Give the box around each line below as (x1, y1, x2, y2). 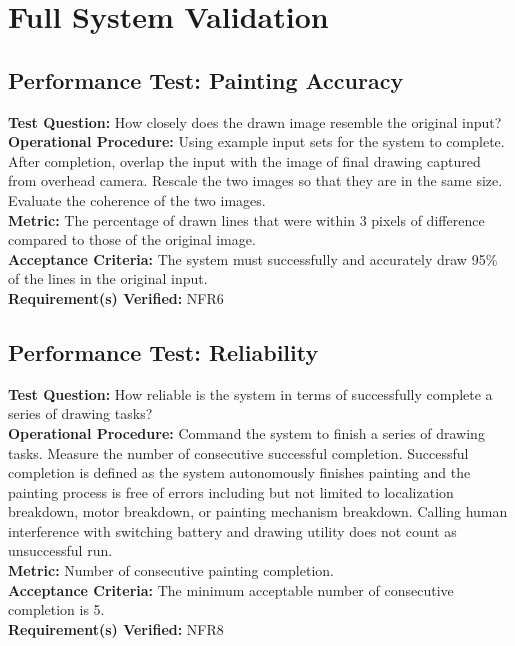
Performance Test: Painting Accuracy (8, 64, 404, 95)
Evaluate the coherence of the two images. (8, 189, 266, 210)
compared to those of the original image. (8, 229, 256, 250)
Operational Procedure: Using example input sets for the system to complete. (8, 131, 505, 152)
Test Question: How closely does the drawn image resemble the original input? (8, 111, 502, 132)
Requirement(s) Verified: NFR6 (8, 287, 224, 308)
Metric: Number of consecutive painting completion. (8, 560, 334, 581)
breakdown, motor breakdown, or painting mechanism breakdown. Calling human (8, 501, 508, 522)
